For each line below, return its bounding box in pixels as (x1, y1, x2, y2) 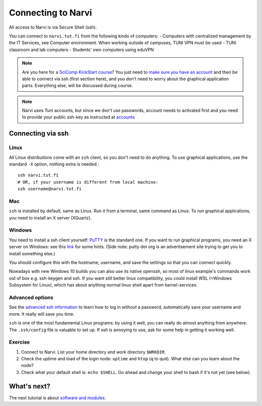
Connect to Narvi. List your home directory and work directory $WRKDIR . (21, 349, 166, 355)
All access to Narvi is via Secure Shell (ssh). (9, 24, 97, 30)
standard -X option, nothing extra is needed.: (9, 161, 99, 167)
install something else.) (9, 251, 55, 256)
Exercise (9, 339, 30, 346)
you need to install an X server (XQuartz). (9, 215, 92, 220)
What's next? (9, 382, 50, 390)
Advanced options (9, 294, 53, 301)
